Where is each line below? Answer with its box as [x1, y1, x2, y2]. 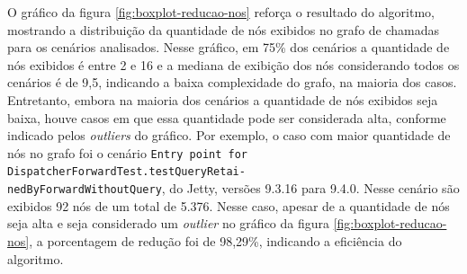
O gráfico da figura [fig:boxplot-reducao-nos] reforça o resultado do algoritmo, [7, 3, 435, 21]
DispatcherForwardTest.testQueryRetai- [7, 165, 246, 179]
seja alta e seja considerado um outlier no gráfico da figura [7, 214, 330, 233]
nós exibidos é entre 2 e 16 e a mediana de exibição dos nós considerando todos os [7, 55, 460, 74]
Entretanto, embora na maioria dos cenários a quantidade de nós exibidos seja [7, 90, 438, 109]
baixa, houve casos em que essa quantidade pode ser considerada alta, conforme [7, 108, 446, 127]
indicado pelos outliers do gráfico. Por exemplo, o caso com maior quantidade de [7, 126, 451, 145]
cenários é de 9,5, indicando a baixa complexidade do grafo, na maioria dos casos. [7, 73, 457, 92]
